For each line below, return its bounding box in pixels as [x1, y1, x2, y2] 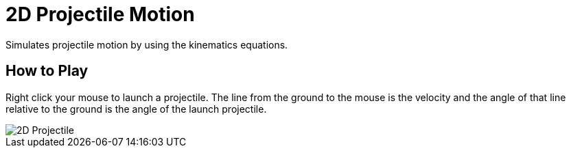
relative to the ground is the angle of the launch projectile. [5, 102, 267, 115]
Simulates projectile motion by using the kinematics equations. [5, 38, 288, 51]
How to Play [5, 62, 89, 80]
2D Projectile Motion [5, 3, 195, 26]
